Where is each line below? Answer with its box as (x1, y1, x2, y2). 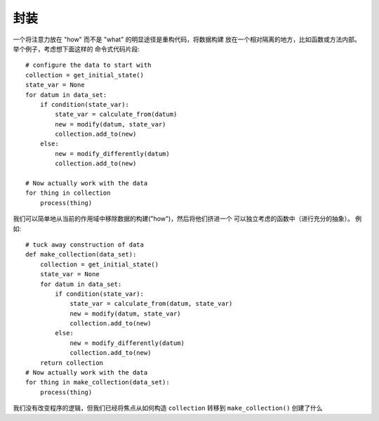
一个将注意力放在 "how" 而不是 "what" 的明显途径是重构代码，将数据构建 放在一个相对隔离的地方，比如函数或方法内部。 (13, 35, 361, 44)
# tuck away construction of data (25, 240, 144, 249)
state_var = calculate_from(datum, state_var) (69, 299, 233, 308)
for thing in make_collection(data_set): (25, 378, 170, 387)
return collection (39, 358, 104, 367)
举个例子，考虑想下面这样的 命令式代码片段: (13, 44, 140, 53)
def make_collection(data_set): (25, 250, 137, 259)
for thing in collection (25, 189, 111, 197)
